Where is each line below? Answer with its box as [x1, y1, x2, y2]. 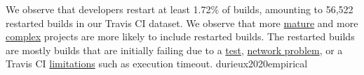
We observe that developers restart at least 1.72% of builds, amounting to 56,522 [6, 2, 353, 16]
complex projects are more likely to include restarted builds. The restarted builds [6, 29, 355, 44]
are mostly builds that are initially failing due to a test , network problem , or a [6, 42, 343, 57]
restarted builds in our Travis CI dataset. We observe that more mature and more [6, 15, 358, 30]
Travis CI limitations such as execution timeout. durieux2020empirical [6, 56, 308, 71]
